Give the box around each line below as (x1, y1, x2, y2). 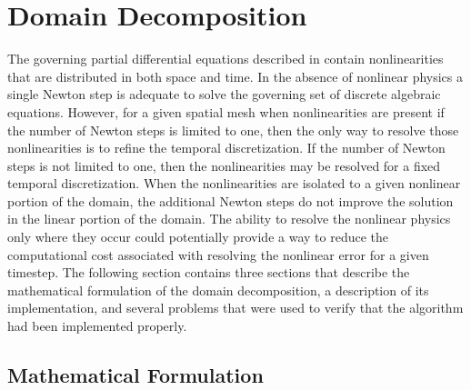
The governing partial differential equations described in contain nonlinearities (7, 49, 444, 68)
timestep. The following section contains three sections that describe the (7, 263, 410, 282)
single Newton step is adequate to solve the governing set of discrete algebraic (7, 85, 441, 104)
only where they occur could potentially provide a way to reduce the (7, 227, 388, 246)
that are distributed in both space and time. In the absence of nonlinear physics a (7, 66, 464, 85)
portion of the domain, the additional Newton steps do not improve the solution (7, 191, 454, 210)
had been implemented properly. (7, 316, 187, 335)
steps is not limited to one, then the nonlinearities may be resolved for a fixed (7, 155, 441, 175)
